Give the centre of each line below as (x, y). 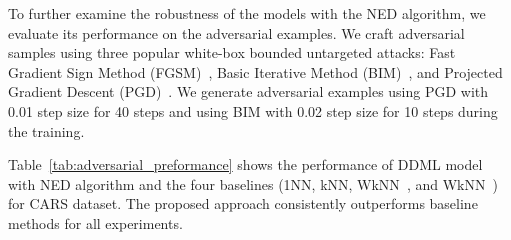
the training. (46, 130)
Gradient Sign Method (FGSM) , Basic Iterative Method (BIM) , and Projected (255, 71)
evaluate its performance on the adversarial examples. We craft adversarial (236, 32)
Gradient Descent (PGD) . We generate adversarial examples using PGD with (248, 91)
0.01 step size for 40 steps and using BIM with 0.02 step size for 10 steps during (253, 110)
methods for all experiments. (95, 222)
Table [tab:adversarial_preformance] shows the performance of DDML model (245, 164)
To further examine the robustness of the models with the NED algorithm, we (247, 13)
